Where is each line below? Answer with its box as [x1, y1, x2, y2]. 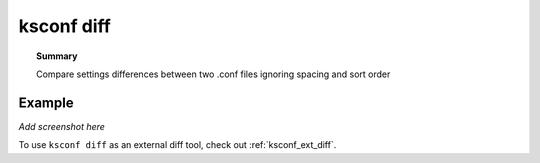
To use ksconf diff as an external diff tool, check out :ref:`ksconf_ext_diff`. [18, 139, 337, 151]
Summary [36, 50, 78, 62]
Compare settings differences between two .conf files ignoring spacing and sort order [36, 68, 391, 80]
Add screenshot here [18, 120, 105, 132]
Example [18, 94, 74, 111]
